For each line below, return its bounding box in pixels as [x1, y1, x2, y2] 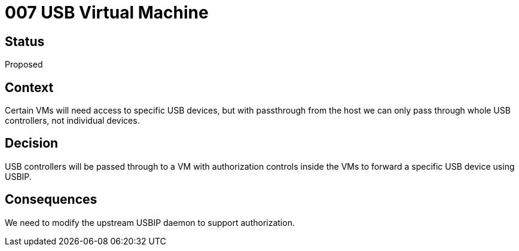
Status [5, 33, 45, 49]
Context [5, 79, 54, 95]
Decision [5, 136, 59, 151]
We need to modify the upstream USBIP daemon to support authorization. [5, 217, 295, 228]
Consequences [5, 192, 97, 207]
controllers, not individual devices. [5, 115, 140, 126]
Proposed [5, 59, 43, 70]
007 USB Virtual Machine [5, 2, 209, 23]
